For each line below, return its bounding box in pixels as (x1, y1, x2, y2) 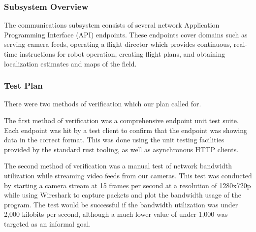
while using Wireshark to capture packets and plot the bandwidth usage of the (4, 190, 241, 200)
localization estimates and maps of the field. (4, 58, 137, 68)
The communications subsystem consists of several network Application (4, 20, 220, 30)
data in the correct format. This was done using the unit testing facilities (4, 134, 224, 145)
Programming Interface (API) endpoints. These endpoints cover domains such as (4, 29, 248, 39)
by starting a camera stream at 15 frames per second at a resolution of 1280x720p (4, 180, 251, 190)
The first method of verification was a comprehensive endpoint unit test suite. (4, 115, 239, 125)
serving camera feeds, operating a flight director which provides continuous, (4, 39, 232, 49)
